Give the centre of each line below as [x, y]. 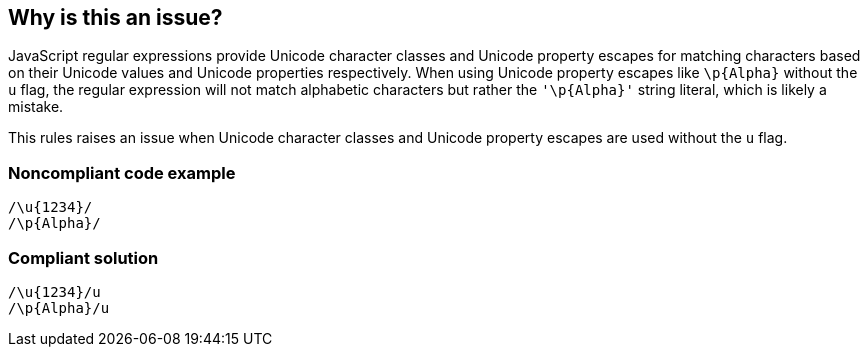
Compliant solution [83, 257]
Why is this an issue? [115, 17]
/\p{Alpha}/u [59, 307]
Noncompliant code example [122, 172]
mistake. [36, 107]
